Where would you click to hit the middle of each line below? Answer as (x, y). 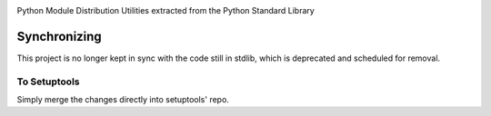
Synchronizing (59, 36)
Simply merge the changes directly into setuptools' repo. (123, 100)
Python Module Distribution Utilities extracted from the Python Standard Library (166, 10)
